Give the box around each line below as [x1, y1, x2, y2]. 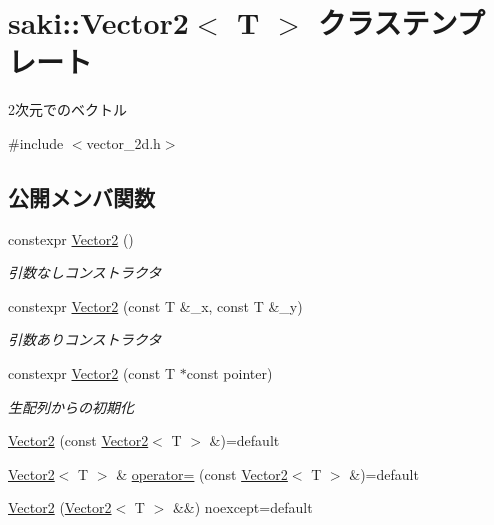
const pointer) [186, 363, 273, 384]
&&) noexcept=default [172, 497, 313, 518]
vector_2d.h [86, 132, 161, 153]
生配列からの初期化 [8, 396, 134, 417]
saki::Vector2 [8, 2, 189, 43]
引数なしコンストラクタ [8, 262, 162, 283]
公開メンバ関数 [8, 181, 155, 212]
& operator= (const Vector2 [116, 463, 288, 484]
